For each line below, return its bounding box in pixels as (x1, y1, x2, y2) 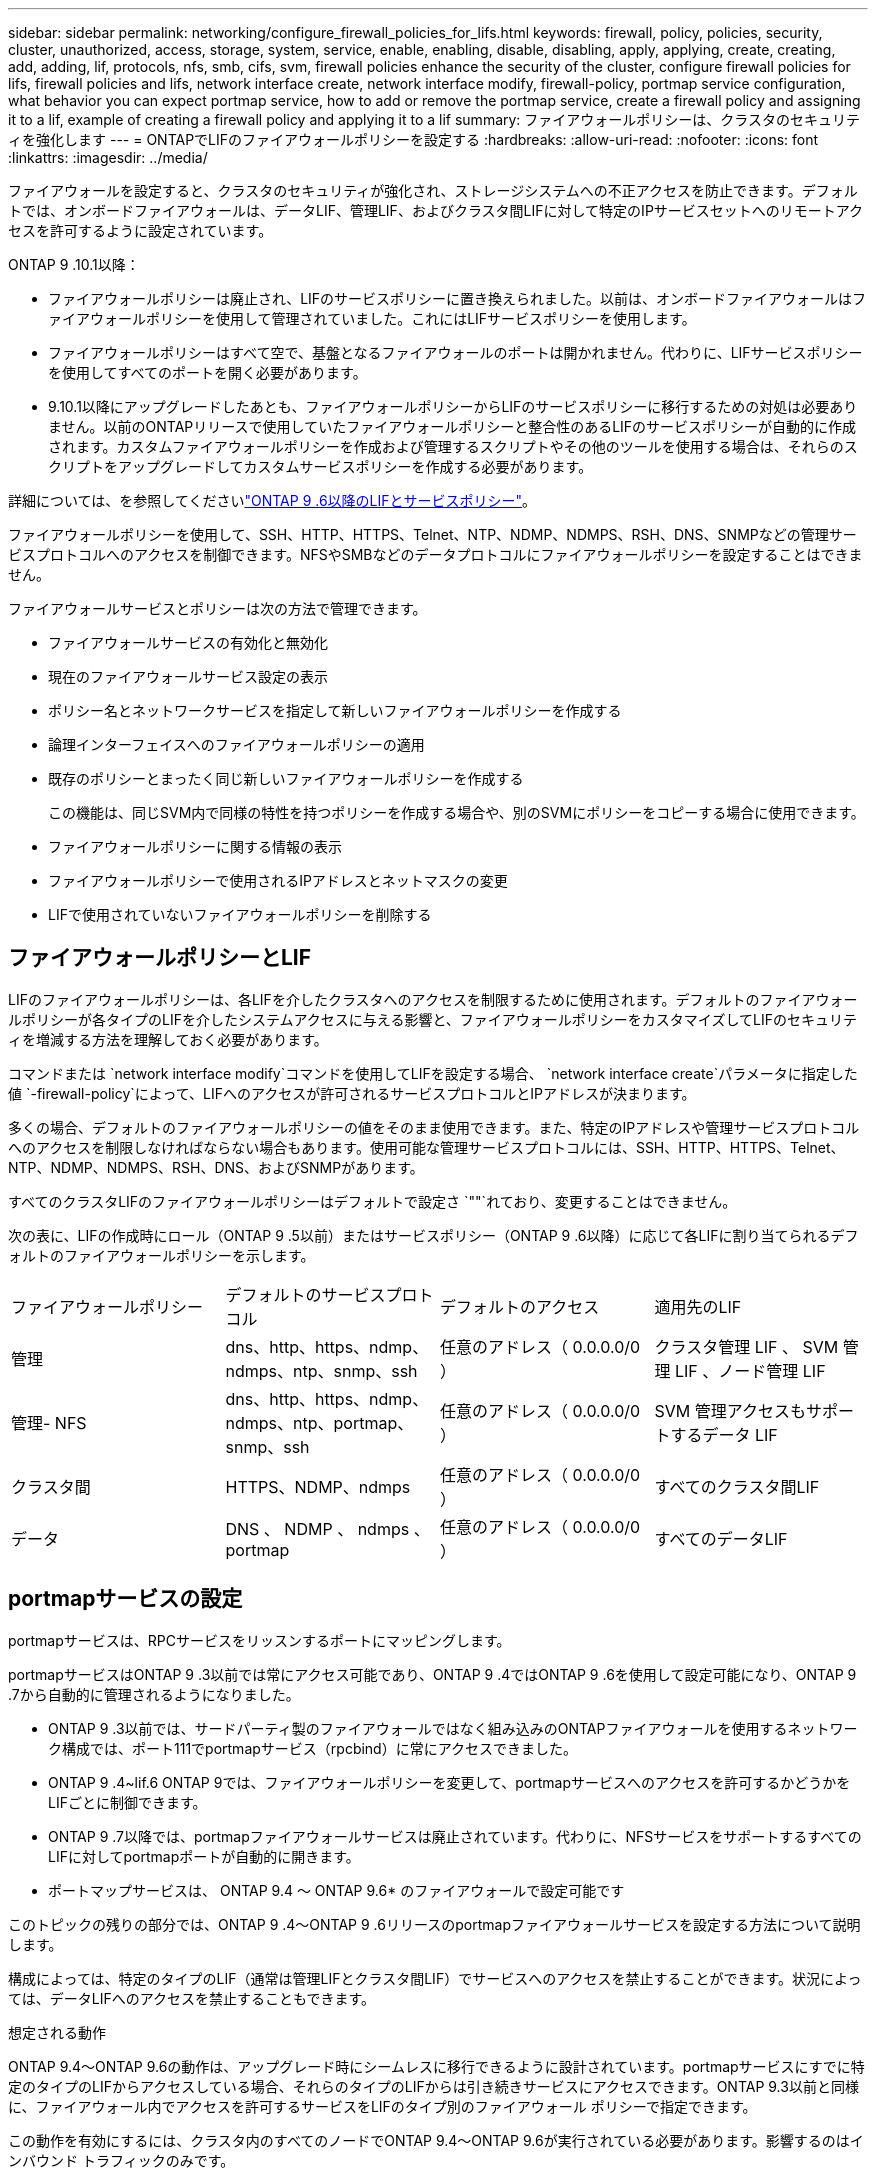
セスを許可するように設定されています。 (8, 222, 273, 239)
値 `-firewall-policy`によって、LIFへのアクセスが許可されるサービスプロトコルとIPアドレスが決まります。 (8, 1084, 696, 1102)
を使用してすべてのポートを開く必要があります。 (48, 364, 367, 381)
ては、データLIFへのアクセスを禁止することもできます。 (8, 1989, 375, 2007)
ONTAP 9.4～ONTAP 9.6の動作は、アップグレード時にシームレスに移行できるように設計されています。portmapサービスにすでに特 (8, 2057, 865, 2075)
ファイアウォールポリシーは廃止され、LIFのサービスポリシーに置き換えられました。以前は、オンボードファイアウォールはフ (48, 290, 867, 307)
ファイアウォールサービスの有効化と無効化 (48, 634, 328, 651)
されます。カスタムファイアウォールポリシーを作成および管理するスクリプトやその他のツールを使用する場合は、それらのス (48, 438, 858, 455)
